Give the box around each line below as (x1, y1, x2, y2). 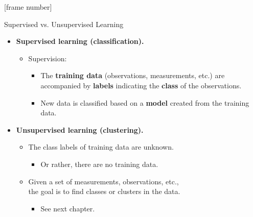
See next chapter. (40, 203, 95, 213)
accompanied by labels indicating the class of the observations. (40, 80, 242, 90)
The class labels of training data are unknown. (28, 141, 174, 152)
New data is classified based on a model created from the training (40, 97, 249, 108)
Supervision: (28, 53, 67, 63)
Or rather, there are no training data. (40, 158, 158, 169)
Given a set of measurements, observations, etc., (28, 176, 179, 186)
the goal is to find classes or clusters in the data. (28, 186, 180, 197)
